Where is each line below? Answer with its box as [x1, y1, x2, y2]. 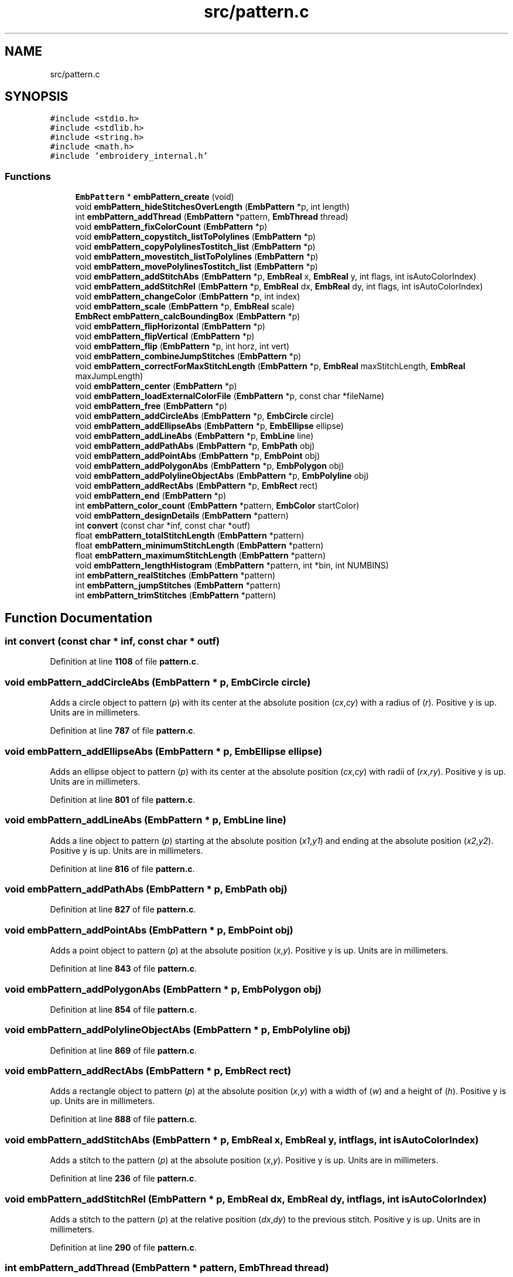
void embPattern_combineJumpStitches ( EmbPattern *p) [75, 351, 302, 362]
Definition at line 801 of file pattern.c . [50, 794, 195, 805]
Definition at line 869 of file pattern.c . [50, 1045, 197, 1055]
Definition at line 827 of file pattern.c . [50, 904, 196, 915]
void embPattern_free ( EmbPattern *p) [75, 401, 227, 411]
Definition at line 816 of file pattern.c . [50, 863, 195, 874]
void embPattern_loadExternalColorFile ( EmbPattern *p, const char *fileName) [75, 391, 385, 401]
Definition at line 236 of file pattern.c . [50, 1173, 197, 1184]
